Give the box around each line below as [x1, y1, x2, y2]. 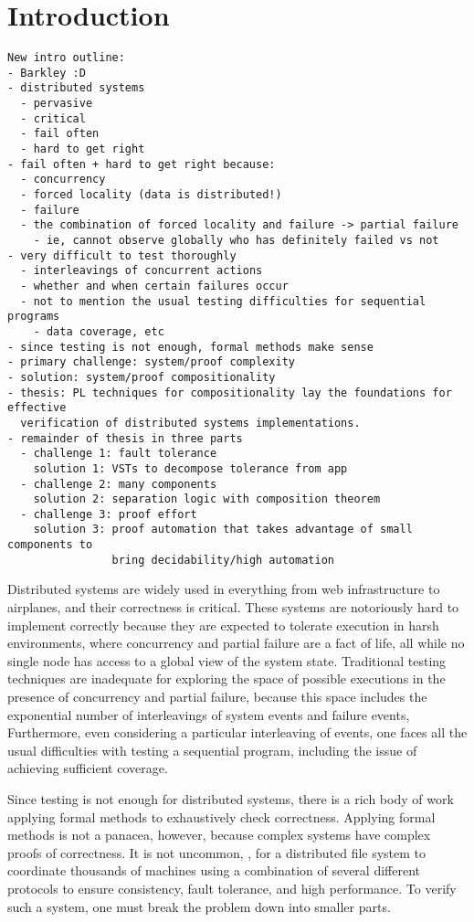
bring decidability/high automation [111, 553, 334, 567]
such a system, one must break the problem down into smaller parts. [7, 896, 391, 916]
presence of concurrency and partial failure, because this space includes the [7, 687, 427, 705]
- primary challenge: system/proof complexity [7, 355, 295, 369]
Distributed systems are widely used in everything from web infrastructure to [7, 579, 440, 599]
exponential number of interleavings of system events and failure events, [7, 705, 410, 724]
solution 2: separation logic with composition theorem [33, 493, 381, 506]
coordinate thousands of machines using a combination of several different [7, 861, 421, 880]
